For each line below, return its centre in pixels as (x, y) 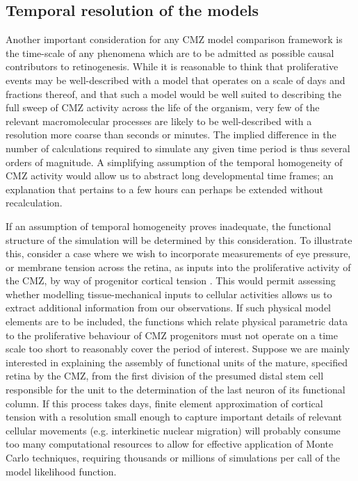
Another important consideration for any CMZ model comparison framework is (174, 39)
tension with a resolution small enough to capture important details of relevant (174, 417)
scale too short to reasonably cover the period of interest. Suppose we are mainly (178, 349)
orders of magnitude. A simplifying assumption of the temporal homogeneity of (174, 162)
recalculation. (34, 203)
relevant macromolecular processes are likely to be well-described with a (159, 121)
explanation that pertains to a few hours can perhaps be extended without (164, 189)
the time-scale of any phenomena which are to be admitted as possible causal (170, 52)
